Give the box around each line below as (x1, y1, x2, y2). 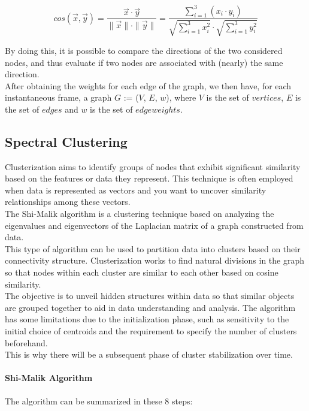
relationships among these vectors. (5, 195, 131, 208)
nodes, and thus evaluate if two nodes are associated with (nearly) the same (5, 56, 283, 68)
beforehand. (5, 336, 48, 349)
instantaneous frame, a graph (5, 91, 112, 104)
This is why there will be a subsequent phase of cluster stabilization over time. (5, 348, 293, 361)
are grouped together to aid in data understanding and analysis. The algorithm (5, 301, 296, 313)
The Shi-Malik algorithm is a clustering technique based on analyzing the (5, 207, 274, 220)
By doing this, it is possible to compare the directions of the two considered (5, 44, 283, 56)
